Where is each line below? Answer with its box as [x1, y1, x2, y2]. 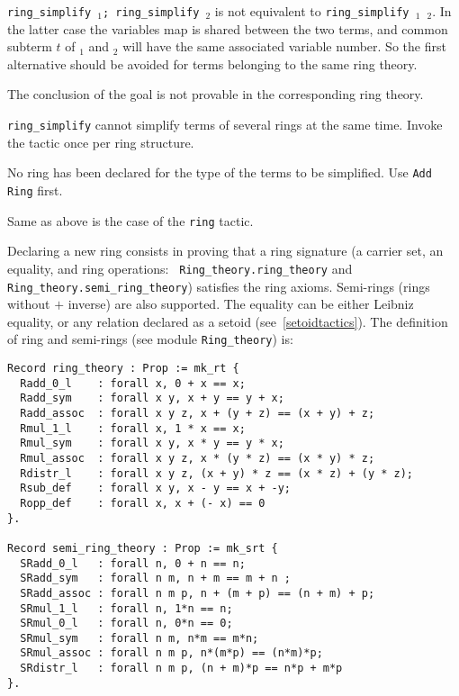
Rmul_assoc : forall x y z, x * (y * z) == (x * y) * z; [20, 451, 375, 465]
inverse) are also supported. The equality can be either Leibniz [67, 294, 414, 313]
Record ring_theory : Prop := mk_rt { [7, 362, 239, 375]
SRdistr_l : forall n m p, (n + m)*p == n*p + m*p [20, 662, 343, 675]
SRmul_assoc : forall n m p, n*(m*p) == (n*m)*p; [20, 646, 323, 660]
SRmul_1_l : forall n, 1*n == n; [20, 601, 233, 615]
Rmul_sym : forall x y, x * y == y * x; [20, 437, 284, 450]
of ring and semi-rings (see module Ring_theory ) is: [7, 330, 293, 348]
